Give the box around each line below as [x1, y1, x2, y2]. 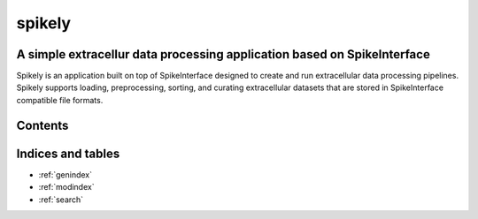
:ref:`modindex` [38, 182, 95, 193]
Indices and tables [16, 146, 120, 161]
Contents [16, 117, 69, 132]
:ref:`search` [38, 194, 84, 205]
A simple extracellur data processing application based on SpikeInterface [16, 47, 431, 62]
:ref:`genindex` [38, 169, 93, 180]
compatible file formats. [16, 94, 104, 105]
